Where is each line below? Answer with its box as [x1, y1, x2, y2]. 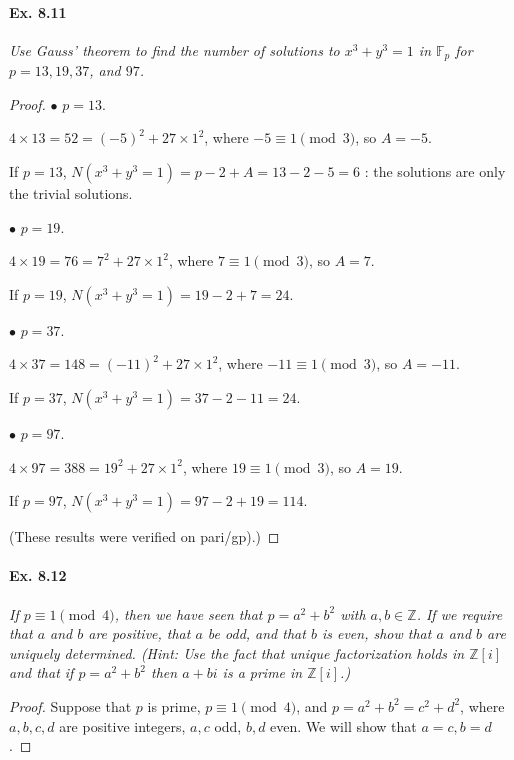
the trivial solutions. [9, 183, 133, 204]
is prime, [147, 695, 201, 716]
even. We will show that [270, 715, 417, 736]
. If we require [416, 603, 503, 624]
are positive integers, [59, 715, 186, 736]
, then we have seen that [114, 603, 263, 624]
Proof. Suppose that [9, 695, 132, 716]
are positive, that [88, 623, 191, 644]
